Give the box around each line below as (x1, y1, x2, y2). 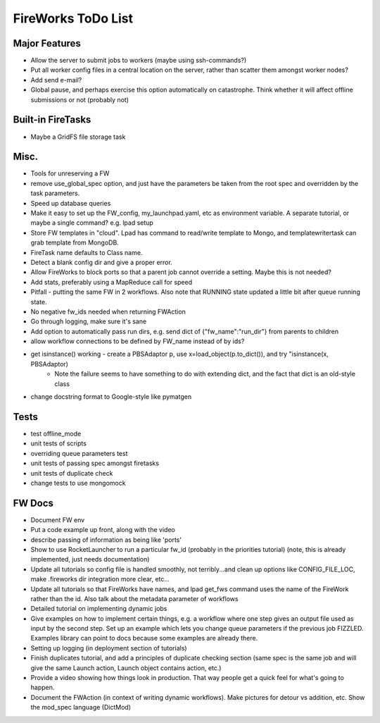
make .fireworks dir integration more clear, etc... (30, 575, 170, 583)
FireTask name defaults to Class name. (30, 248, 143, 257)
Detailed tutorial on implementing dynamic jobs (30, 605, 167, 613)
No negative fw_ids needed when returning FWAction (30, 307, 186, 316)
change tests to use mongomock (30, 478, 126, 487)
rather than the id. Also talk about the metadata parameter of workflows (30, 594, 239, 602)
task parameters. (30, 189, 80, 197)
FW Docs (13, 497, 54, 509)
